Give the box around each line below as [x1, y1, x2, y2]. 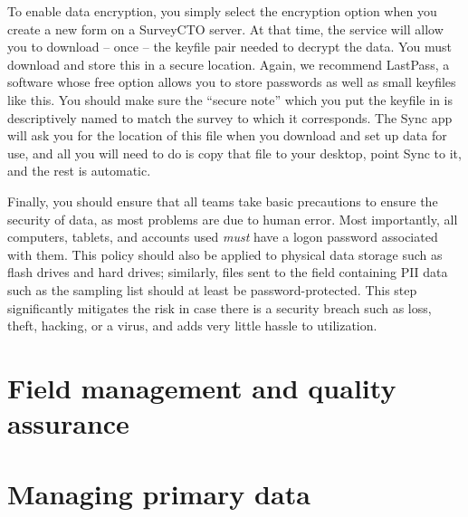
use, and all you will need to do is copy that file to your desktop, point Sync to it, [7, 143, 462, 162]
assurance [7, 405, 129, 442]
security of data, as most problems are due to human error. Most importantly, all [7, 209, 458, 228]
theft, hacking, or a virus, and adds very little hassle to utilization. [7, 316, 377, 335]
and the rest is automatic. [7, 161, 151, 180]
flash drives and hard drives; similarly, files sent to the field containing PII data [7, 263, 448, 282]
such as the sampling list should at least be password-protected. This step [7, 280, 417, 299]
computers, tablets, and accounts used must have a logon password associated [7, 227, 438, 246]
